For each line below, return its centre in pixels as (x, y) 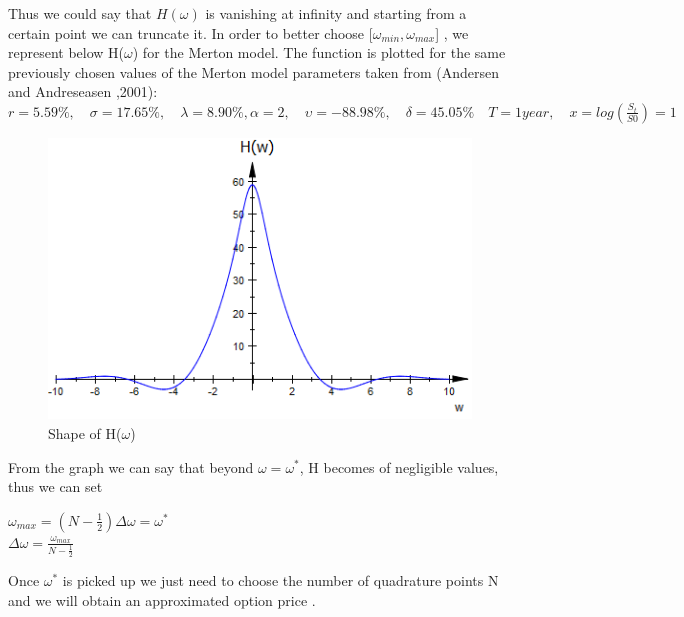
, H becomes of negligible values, (399, 466)
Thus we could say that (80, 13)
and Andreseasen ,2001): (83, 91)
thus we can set (55, 486)
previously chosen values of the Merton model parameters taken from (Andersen (253, 71)
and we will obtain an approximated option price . (162, 599)
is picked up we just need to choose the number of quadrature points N (280, 580)
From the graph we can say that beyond (131, 466)
